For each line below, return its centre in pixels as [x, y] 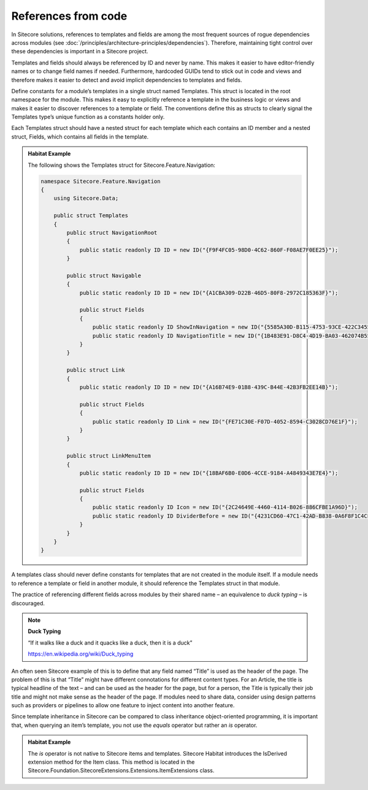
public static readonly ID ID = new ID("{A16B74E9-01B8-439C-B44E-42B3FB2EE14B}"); [209, 387]
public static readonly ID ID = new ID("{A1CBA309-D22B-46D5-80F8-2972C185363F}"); [209, 293]
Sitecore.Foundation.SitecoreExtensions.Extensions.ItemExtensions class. [121, 770]
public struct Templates [91, 216]
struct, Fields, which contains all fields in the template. [80, 136]
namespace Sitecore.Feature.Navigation [101, 181]
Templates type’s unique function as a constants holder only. [88, 117]
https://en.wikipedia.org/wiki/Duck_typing [81, 654]
